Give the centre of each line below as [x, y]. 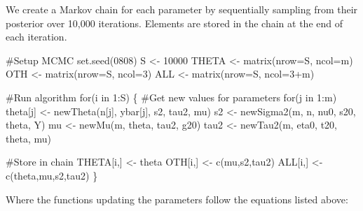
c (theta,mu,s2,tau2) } [52, 175]
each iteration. [36, 37]
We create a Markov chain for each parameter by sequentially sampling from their [182, 9]
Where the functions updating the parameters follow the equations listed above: [177, 199]
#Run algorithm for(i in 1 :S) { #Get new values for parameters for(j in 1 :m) [171, 97]
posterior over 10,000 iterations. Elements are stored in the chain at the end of [174, 23]
